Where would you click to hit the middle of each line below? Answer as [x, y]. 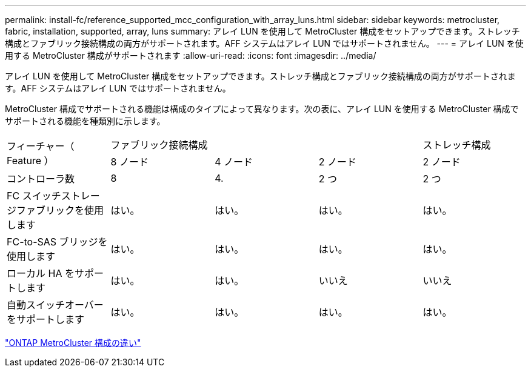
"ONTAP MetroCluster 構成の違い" [73, 343]
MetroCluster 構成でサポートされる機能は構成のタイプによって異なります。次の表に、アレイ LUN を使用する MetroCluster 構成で [262, 109]
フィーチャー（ [41, 146]
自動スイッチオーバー [55, 305]
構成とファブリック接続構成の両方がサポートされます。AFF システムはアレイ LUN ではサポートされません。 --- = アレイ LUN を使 [264, 43]
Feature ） [30, 161]
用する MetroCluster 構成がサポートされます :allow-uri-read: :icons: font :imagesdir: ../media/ [191, 55]
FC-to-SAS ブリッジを [57, 242]
